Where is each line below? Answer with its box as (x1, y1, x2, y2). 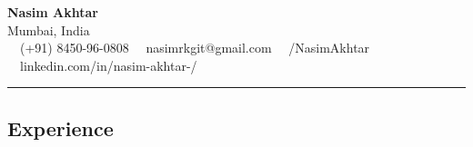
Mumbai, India (7, 20, 90, 39)
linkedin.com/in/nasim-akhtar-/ (19, 55, 197, 74)
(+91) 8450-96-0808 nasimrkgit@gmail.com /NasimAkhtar (19, 38, 370, 57)
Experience (7, 113, 114, 142)
